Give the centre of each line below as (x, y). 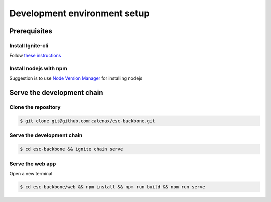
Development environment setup (79, 13)
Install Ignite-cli (29, 45)
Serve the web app (33, 164)
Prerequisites (31, 31)
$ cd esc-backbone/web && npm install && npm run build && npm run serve (112, 187)
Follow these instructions (35, 56)
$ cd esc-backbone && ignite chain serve (72, 149)
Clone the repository (35, 107)
